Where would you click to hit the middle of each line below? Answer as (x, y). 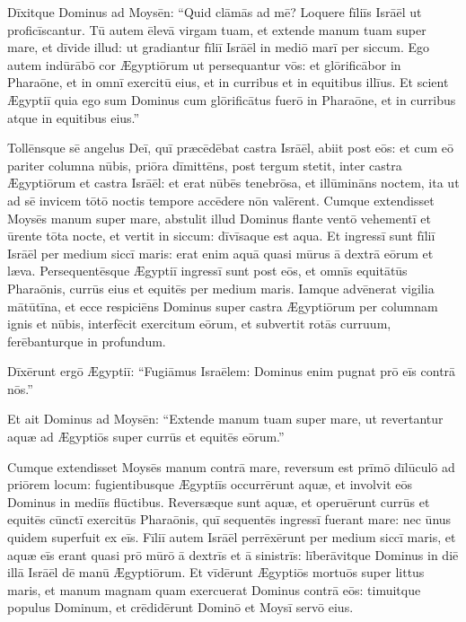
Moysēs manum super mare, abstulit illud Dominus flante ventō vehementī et (219, 218)
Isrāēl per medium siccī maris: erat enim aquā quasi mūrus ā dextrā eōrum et (220, 253)
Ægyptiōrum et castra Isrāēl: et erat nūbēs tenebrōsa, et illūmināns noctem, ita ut (233, 183)
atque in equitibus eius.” (74, 117)
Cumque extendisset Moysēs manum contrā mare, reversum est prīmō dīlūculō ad (231, 466)
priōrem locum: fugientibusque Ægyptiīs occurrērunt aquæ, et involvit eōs (210, 484)
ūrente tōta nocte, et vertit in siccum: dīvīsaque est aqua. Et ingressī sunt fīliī (221, 236)
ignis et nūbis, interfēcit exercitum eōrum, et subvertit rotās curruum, (199, 324)
